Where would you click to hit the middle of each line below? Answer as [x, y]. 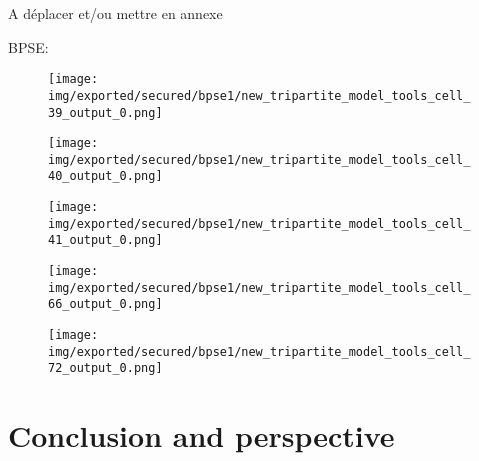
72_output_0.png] [105, 368]
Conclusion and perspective [201, 435]
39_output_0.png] [105, 112]
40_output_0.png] [105, 176]
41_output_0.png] [105, 240]
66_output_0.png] [105, 304]
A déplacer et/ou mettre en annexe [115, 13]
